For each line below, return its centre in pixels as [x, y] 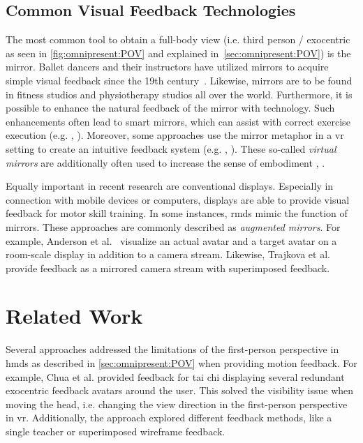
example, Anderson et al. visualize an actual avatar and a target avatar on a [171, 240]
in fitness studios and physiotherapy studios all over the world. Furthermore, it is [179, 94]
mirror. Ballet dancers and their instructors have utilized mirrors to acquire [167, 67]
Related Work [74, 316]
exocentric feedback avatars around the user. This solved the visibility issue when [180, 390]
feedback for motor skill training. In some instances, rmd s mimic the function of [177, 213]
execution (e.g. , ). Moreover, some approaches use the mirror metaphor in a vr [175, 135]
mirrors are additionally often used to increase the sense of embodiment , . [165, 162]
